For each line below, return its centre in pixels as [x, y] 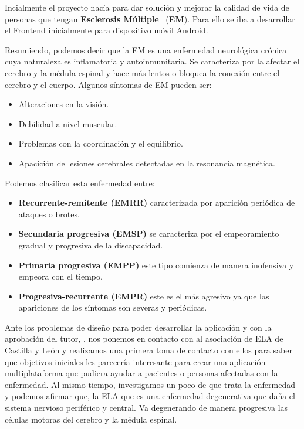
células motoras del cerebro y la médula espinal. [91, 419]
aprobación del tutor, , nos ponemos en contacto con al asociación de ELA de [144, 338]
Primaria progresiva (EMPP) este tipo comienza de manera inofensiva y [156, 265]
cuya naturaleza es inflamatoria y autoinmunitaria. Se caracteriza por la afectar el [152, 61]
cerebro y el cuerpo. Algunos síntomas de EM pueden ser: [108, 84]
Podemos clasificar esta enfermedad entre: [80, 183]
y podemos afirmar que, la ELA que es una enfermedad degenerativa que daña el [150, 396]
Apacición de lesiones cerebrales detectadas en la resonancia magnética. [147, 163]
